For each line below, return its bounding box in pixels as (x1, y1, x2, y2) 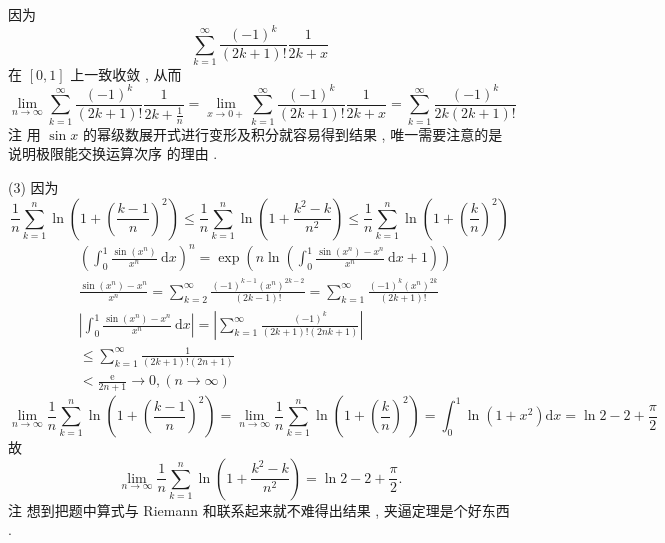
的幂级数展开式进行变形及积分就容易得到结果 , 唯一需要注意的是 (82, 123, 503, 144)
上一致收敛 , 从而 (70, 63, 182, 84)
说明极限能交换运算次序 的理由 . (8, 143, 218, 164)
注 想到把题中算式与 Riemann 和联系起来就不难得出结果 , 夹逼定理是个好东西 (8, 499, 510, 520)
